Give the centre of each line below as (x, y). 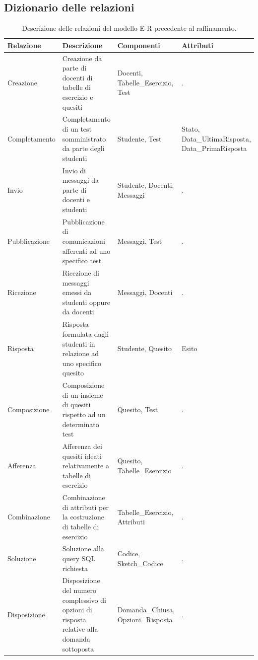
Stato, (191, 129)
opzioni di (77, 610)
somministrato (84, 138)
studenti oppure (86, 302)
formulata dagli (86, 333)
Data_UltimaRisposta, (216, 138)
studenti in (79, 343)
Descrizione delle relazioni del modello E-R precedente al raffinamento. (129, 28)
